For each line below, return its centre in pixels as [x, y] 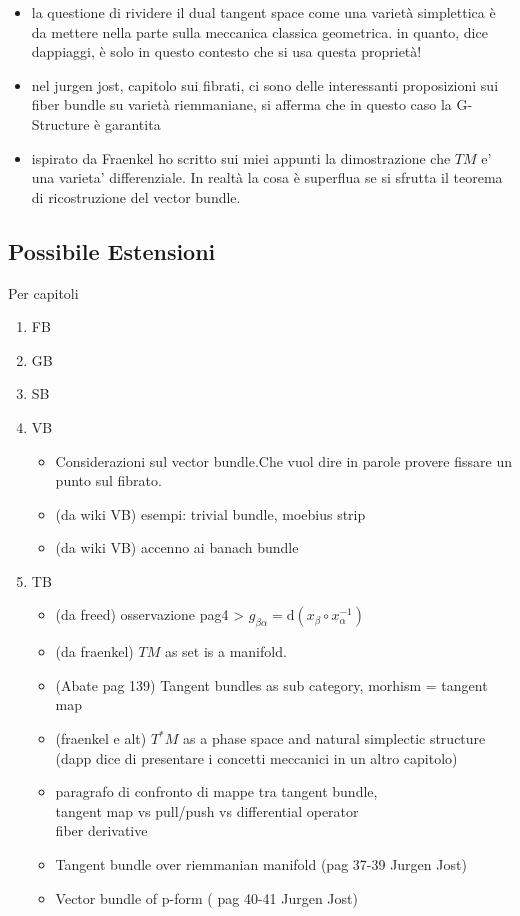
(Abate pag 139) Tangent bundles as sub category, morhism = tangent [271, 684]
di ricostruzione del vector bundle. [136, 196]
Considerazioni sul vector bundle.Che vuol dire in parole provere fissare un [283, 460]
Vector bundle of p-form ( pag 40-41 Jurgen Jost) [206, 897]
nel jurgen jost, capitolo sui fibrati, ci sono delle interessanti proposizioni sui [265, 84]
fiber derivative [101, 830]
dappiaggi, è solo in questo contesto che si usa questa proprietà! [226, 51]
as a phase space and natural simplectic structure [334, 738]
